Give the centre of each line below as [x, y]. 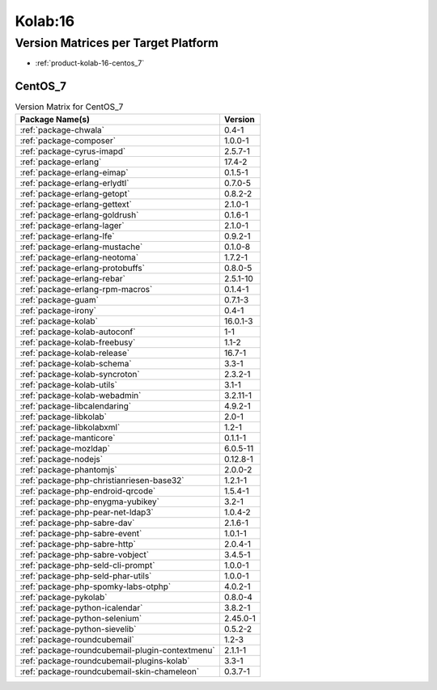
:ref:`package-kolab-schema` [76, 363]
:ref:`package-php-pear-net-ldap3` [87, 512]
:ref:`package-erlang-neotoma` [79, 257]
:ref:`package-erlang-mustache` [81, 247]
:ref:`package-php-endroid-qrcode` [88, 491]
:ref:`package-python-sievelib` [78, 629]
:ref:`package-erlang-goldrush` [79, 214]
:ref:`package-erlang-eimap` [74, 172]
